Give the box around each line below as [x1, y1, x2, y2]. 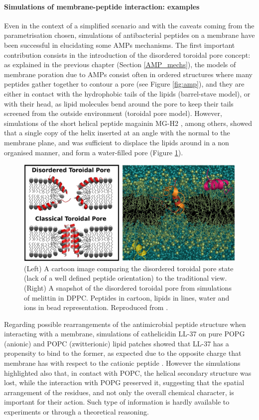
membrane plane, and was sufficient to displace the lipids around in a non [4, 137, 229, 147]
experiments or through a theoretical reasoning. [4, 407, 149, 417]
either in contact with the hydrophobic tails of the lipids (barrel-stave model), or [4, 88, 251, 99]
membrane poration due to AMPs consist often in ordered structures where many [4, 69, 253, 79]
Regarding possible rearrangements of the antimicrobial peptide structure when [4, 318, 246, 329]
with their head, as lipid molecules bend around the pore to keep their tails [4, 98, 234, 108]
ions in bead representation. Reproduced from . [24, 302, 168, 313]
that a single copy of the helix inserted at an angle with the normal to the [4, 127, 230, 138]
